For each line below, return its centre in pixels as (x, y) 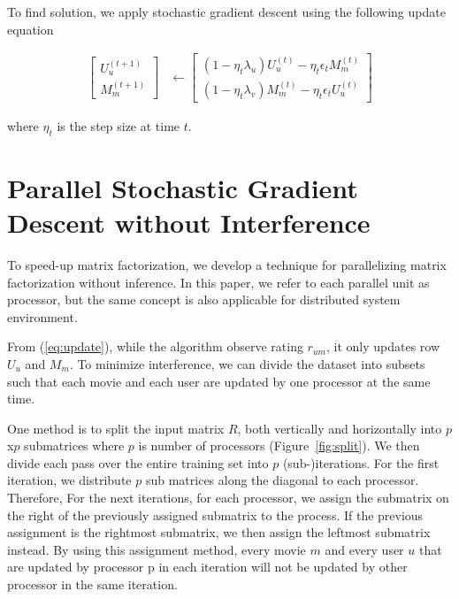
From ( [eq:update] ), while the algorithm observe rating (155, 346)
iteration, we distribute (69, 480)
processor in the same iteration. (92, 584)
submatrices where (74, 445)
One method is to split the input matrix (116, 428)
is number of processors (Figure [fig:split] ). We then (279, 445)
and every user (364, 549)
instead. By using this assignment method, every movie (157, 549)
